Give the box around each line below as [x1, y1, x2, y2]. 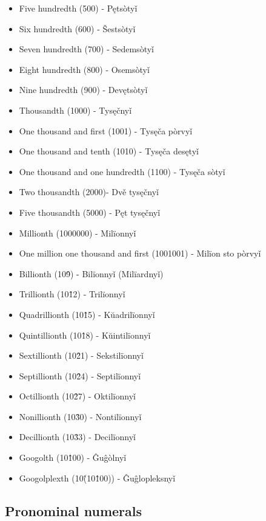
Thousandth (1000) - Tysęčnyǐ [19, 103, 132, 116]
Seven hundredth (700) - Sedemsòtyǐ [19, 43, 154, 55]
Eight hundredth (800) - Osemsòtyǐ [19, 63, 150, 75]
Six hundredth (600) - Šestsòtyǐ [19, 22, 136, 35]
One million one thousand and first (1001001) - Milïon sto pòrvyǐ [19, 247, 261, 260]
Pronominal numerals [5, 501, 142, 520]
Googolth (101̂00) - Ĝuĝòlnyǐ [19, 451, 127, 464]
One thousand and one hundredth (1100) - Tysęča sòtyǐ [19, 165, 225, 178]
